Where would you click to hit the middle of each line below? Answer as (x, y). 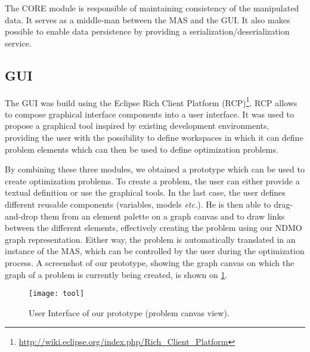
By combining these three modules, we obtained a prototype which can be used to (155, 169)
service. (18, 43)
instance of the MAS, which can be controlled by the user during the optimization (155, 251)
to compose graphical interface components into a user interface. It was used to (150, 114)
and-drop (21, 216)
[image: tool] (57, 294)
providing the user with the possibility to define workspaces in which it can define (154, 138)
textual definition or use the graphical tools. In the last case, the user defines (145, 192)
